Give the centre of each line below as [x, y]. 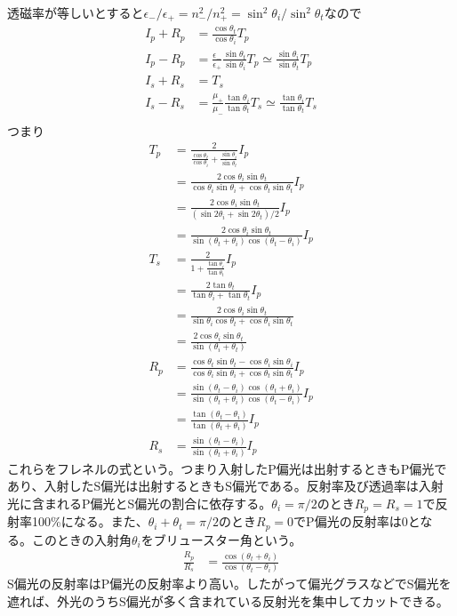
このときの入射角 [81, 539]
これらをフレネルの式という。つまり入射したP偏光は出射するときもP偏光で [227, 468]
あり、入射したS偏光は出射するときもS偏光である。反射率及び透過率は [213, 486]
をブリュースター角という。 [221, 539]
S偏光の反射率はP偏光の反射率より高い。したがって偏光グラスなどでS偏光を [229, 584]
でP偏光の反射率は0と [357, 521]
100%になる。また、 [90, 521]
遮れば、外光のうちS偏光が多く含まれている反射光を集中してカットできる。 [228, 600]
